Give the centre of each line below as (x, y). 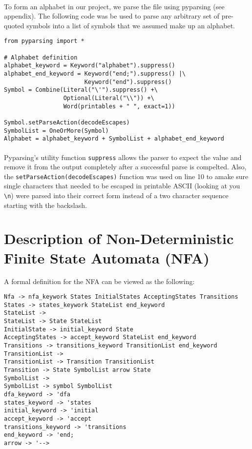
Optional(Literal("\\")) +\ (109, 98)
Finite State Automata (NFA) (107, 257)
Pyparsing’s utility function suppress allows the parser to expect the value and (123, 157)
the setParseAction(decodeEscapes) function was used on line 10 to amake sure (126, 176)
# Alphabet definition (41, 57)
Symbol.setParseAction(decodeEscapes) (67, 122)
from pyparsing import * (44, 41)
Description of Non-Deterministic (119, 238)
